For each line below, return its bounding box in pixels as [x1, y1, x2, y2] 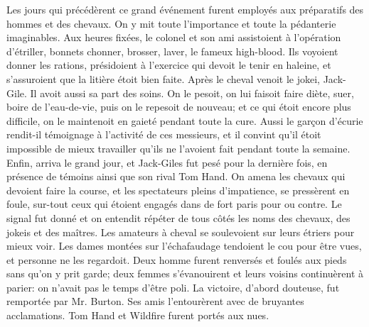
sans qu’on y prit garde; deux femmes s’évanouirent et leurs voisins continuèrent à [6, 266, 363, 281]
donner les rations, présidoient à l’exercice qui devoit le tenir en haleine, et [6, 57, 331, 72]
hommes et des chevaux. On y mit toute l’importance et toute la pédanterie [6, 16, 336, 31]
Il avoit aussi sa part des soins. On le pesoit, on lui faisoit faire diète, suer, [30, 85, 354, 100]
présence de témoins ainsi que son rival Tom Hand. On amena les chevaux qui [6, 169, 346, 184]
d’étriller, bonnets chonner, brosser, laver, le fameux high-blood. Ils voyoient [6, 43, 338, 58]
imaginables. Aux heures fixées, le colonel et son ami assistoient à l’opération [6, 30, 341, 45]
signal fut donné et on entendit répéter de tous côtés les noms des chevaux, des [6, 210, 351, 225]
